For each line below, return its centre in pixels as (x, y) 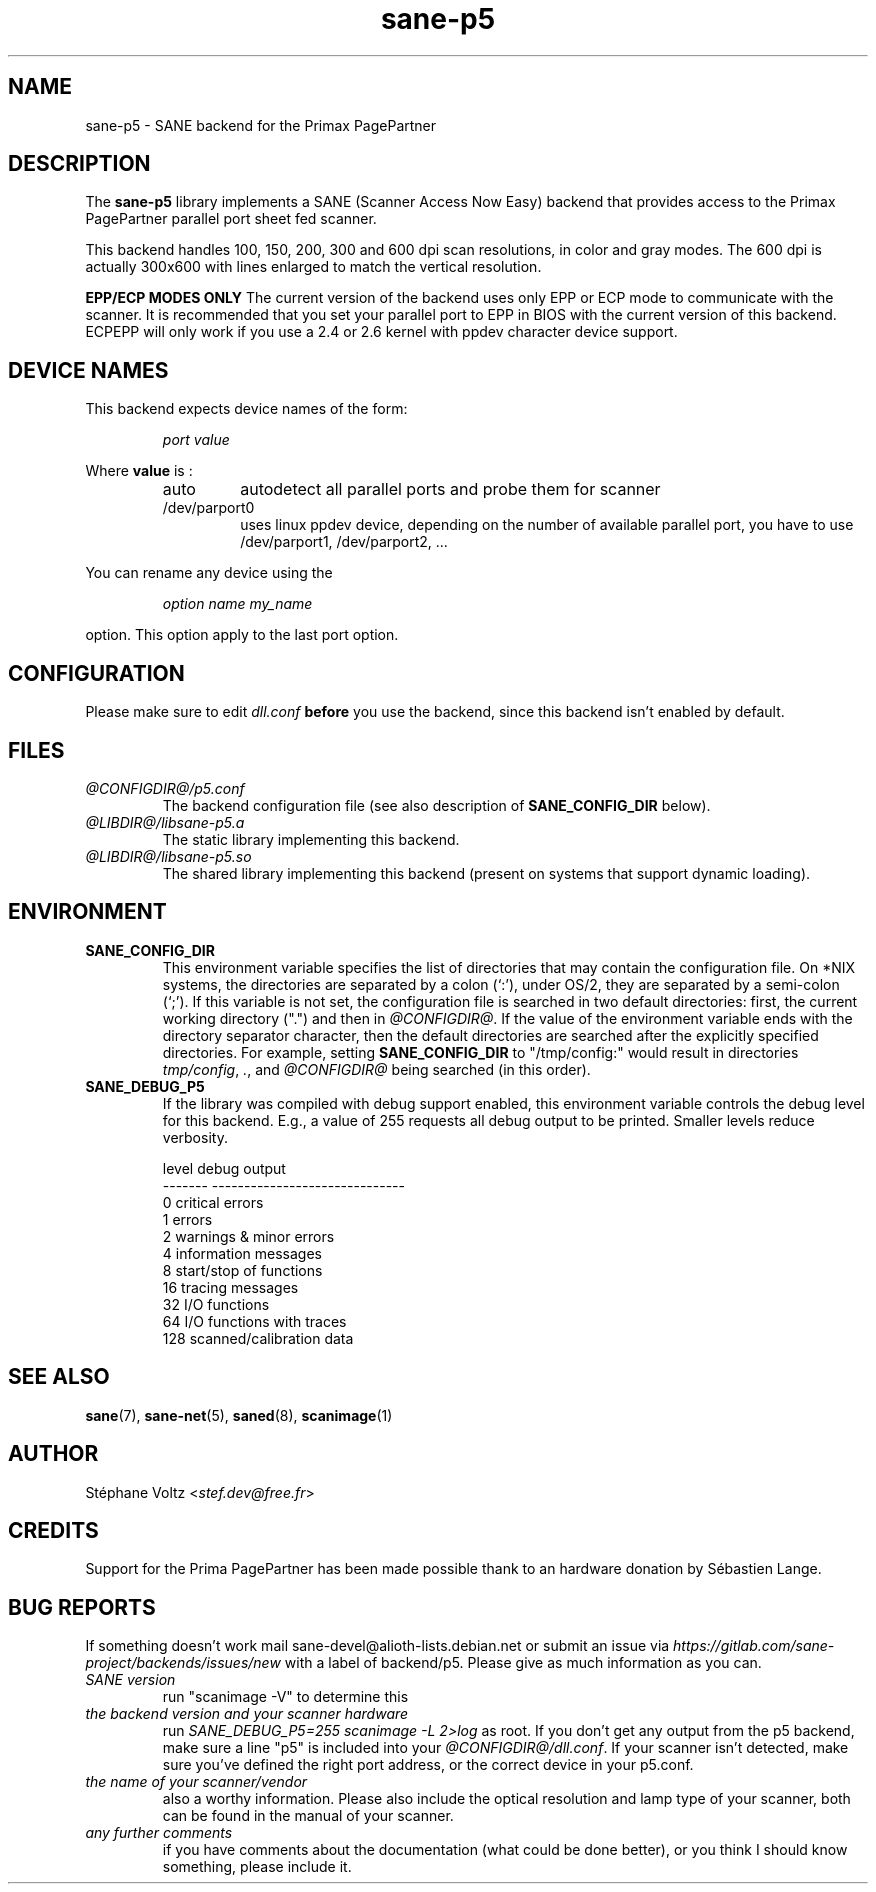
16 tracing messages (230, 1287)
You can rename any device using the (209, 573)
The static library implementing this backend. (311, 839)
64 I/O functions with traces (254, 1321)
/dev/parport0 (208, 508)
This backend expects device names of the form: (246, 409)
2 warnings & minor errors (248, 1236)
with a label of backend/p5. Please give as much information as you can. (523, 1663)
